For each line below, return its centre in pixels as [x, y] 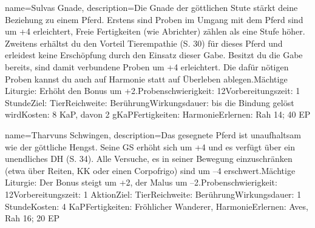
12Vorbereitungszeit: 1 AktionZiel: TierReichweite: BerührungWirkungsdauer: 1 [153, 194]
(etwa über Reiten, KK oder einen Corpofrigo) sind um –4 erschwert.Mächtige [150, 170]
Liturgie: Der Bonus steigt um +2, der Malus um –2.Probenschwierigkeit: [141, 182]
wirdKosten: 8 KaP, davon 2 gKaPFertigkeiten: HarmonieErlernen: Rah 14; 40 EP [158, 114]
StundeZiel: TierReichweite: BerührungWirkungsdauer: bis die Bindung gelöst [150, 102]
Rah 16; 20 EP [32, 218]
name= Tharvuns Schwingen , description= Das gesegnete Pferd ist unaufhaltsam [153, 134]
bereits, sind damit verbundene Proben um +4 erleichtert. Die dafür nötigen [147, 66]
